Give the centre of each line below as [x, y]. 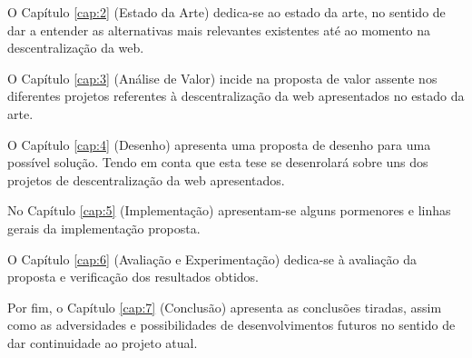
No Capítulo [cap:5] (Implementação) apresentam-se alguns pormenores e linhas [229, 210]
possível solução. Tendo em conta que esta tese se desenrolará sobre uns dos [218, 162]
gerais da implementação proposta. [104, 228]
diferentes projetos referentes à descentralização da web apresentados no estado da [236, 96]
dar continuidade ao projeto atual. [103, 342]
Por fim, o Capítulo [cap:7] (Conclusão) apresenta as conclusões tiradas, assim [225, 307]
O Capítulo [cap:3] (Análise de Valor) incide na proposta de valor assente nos [222, 78]
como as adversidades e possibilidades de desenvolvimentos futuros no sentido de [231, 325]
